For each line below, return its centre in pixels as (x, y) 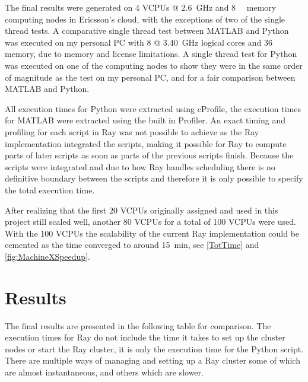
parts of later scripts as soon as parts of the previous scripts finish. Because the (149, 155)
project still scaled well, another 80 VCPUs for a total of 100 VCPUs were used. (150, 222)
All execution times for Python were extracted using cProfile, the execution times (153, 108)
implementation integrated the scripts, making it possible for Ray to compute (146, 143)
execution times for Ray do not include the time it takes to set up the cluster (145, 337)
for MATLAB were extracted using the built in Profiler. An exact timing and (145, 120)
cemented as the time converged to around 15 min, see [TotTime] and (132, 245)
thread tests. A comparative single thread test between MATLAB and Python (147, 31)
